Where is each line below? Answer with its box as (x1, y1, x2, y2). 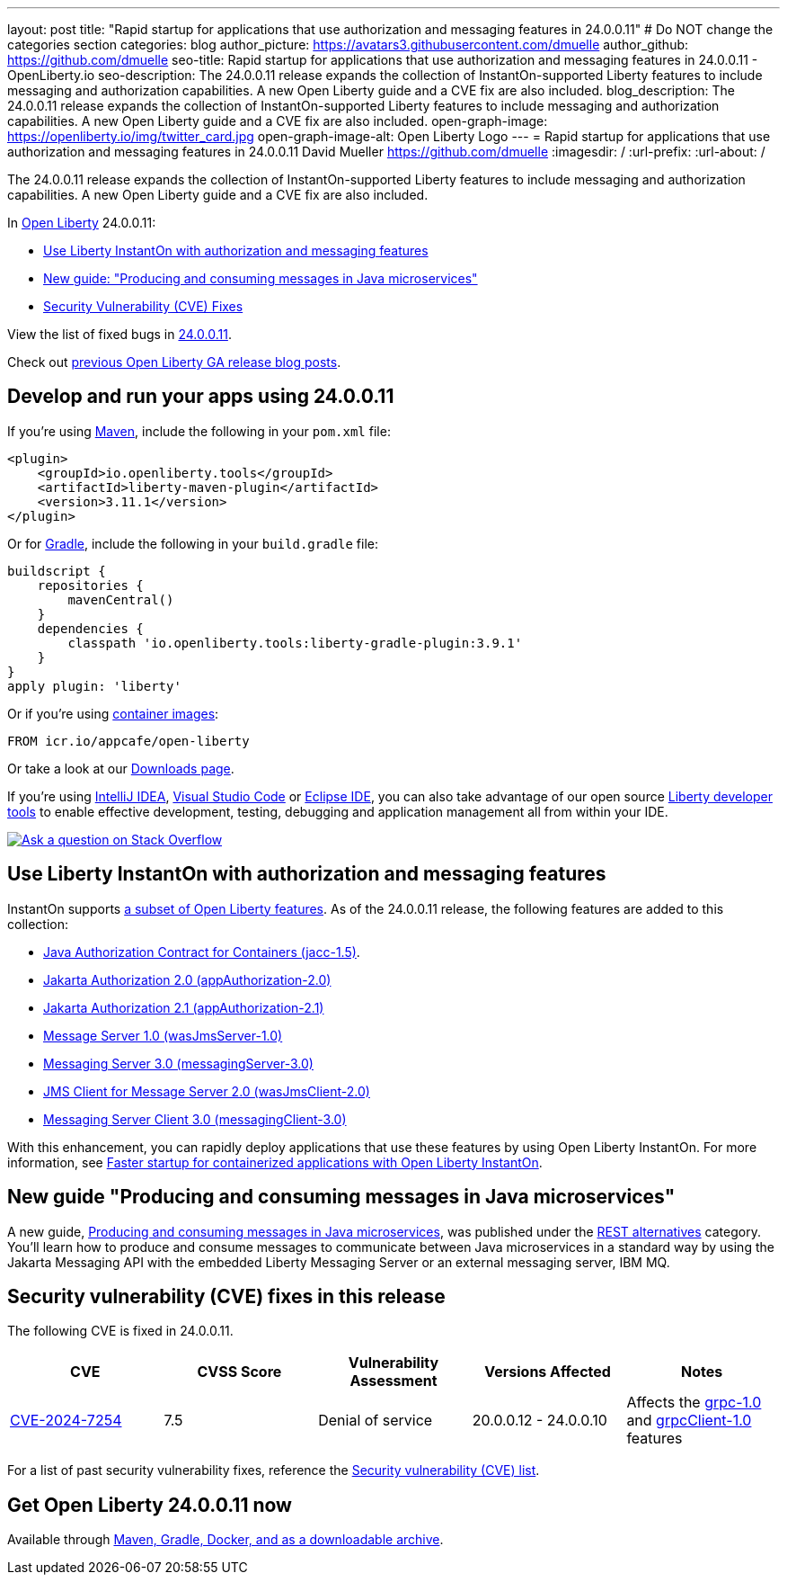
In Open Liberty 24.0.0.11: (7, 215, 156, 230)
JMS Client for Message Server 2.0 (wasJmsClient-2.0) (43, 1083, 370, 1099)
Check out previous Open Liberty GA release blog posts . (7, 354, 341, 370)
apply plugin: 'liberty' (7, 678, 181, 693)
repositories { (37, 577, 144, 593)
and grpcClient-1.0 (626, 1411, 752, 1430)
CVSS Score (197, 1363, 282, 1381)
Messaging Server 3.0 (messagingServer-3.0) (43, 1055, 314, 1071)
